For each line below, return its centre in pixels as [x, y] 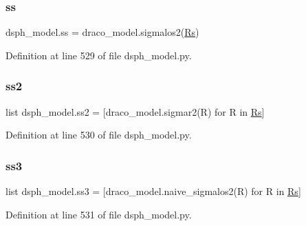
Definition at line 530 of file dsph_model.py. [99, 135]
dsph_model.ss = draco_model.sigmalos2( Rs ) [102, 32]
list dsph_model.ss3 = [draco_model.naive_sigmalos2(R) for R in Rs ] [153, 191]
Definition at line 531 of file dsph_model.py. [99, 214]
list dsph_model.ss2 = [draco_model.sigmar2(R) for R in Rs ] [135, 111]
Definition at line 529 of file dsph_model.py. [99, 55]
